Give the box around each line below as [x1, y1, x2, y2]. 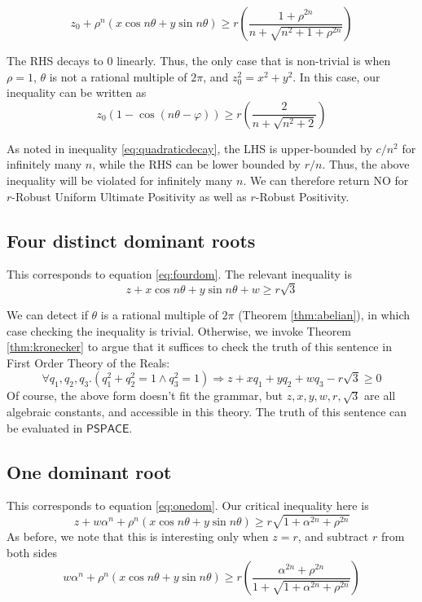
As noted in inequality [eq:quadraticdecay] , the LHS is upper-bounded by [7, 139, 372, 156]
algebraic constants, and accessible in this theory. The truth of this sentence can [7, 403, 407, 420]
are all [364, 387, 396, 404]
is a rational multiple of [100, 306, 218, 323]
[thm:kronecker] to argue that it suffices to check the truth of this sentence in [7, 338, 392, 355]
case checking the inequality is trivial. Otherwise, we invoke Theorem [7, 322, 352, 339]
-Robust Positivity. [255, 187, 349, 204]
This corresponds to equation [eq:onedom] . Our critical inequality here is [7, 497, 369, 514]
